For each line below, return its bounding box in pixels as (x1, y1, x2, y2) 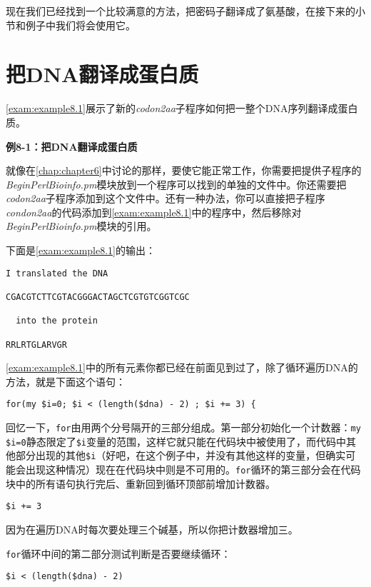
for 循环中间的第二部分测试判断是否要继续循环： (6, 546, 231, 561)
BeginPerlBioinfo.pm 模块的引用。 (6, 219, 157, 234)
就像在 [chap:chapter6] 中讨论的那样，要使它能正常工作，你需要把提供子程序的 (6, 163, 362, 178)
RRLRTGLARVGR (6, 339, 67, 350)
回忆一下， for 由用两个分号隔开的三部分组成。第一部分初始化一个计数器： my (6, 420, 361, 435)
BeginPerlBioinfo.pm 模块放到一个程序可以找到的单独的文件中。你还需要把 (6, 176, 347, 191)
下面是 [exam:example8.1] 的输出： (6, 243, 156, 258)
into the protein (16, 316, 98, 326)
